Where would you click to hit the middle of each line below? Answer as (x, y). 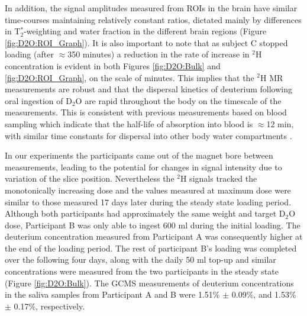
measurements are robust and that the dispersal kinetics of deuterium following (148, 89)
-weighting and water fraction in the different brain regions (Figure (145, 31)
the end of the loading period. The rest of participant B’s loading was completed (151, 248)
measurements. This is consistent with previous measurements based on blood (146, 112)
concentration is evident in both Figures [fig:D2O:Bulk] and (113, 65)
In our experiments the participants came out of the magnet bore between (139, 155)
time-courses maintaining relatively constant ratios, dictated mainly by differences (153, 19)
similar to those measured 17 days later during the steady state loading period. (148, 201)
